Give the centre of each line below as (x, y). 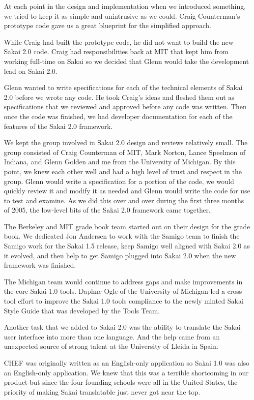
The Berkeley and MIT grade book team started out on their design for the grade (127, 226)
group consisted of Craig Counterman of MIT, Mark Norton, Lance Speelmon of (125, 152)
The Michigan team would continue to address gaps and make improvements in (123, 281)
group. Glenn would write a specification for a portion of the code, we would (119, 181)
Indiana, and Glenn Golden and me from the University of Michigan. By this (120, 162)
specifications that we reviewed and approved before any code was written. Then (125, 107)
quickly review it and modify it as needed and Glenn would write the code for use (127, 191)
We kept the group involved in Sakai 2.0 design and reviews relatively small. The (126, 142)
